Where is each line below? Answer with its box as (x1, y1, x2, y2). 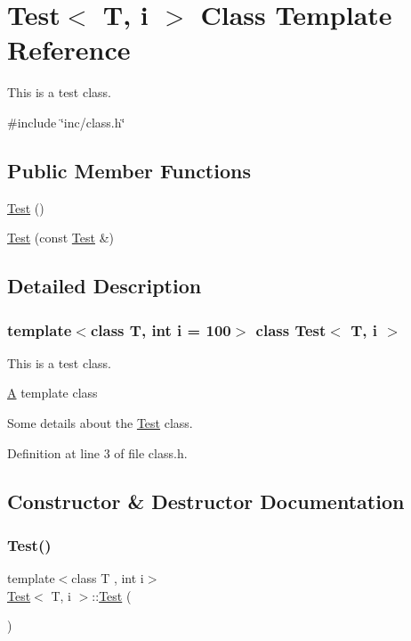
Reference (7, 31, 131, 68)
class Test (255, 318, 326, 341)
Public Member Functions (7, 156, 251, 184)
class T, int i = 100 (90, 318, 231, 341)
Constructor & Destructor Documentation (7, 487, 405, 514)
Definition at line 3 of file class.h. (7, 443, 188, 462)
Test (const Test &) (7, 228, 114, 247)
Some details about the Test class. (7, 414, 193, 432)
